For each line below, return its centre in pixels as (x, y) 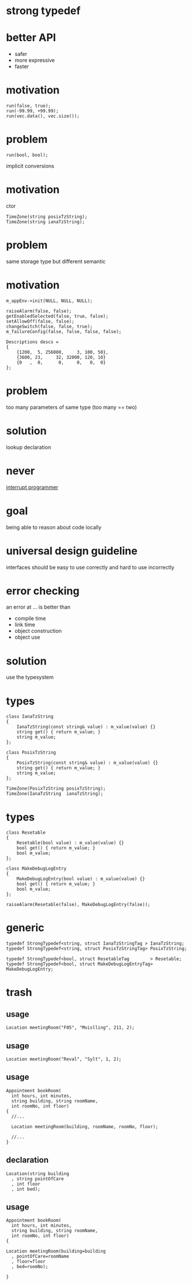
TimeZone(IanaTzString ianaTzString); (55, 794)
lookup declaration (29, 447)
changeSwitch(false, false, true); (49, 326)
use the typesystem (30, 677)
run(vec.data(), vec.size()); (43, 116)
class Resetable (26, 833)
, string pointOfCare (38, 1179)
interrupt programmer (32, 487)
